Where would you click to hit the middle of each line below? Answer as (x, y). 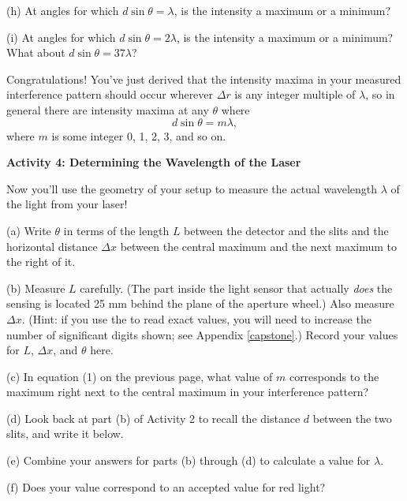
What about (36, 52)
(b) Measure (36, 288)
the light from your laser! (67, 204)
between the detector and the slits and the (286, 230)
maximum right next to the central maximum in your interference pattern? (188, 392)
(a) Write (29, 230)
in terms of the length (116, 230)
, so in (380, 94)
